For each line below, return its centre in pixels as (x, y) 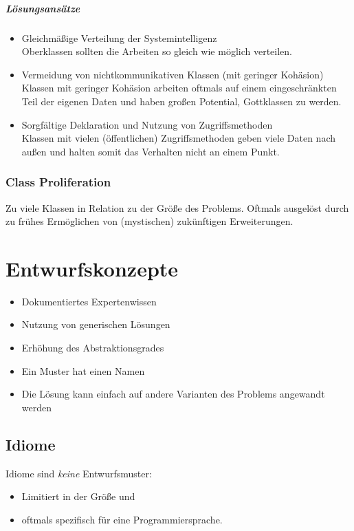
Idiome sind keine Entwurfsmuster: (79, 473)
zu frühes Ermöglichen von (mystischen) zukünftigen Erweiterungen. (150, 221)
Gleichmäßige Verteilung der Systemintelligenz (119, 37)
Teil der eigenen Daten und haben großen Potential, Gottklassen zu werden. (181, 101)
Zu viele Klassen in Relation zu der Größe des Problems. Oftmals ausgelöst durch (177, 207)
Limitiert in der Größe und (78, 496)
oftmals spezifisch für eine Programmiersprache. (122, 519)
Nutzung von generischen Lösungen (96, 324)
